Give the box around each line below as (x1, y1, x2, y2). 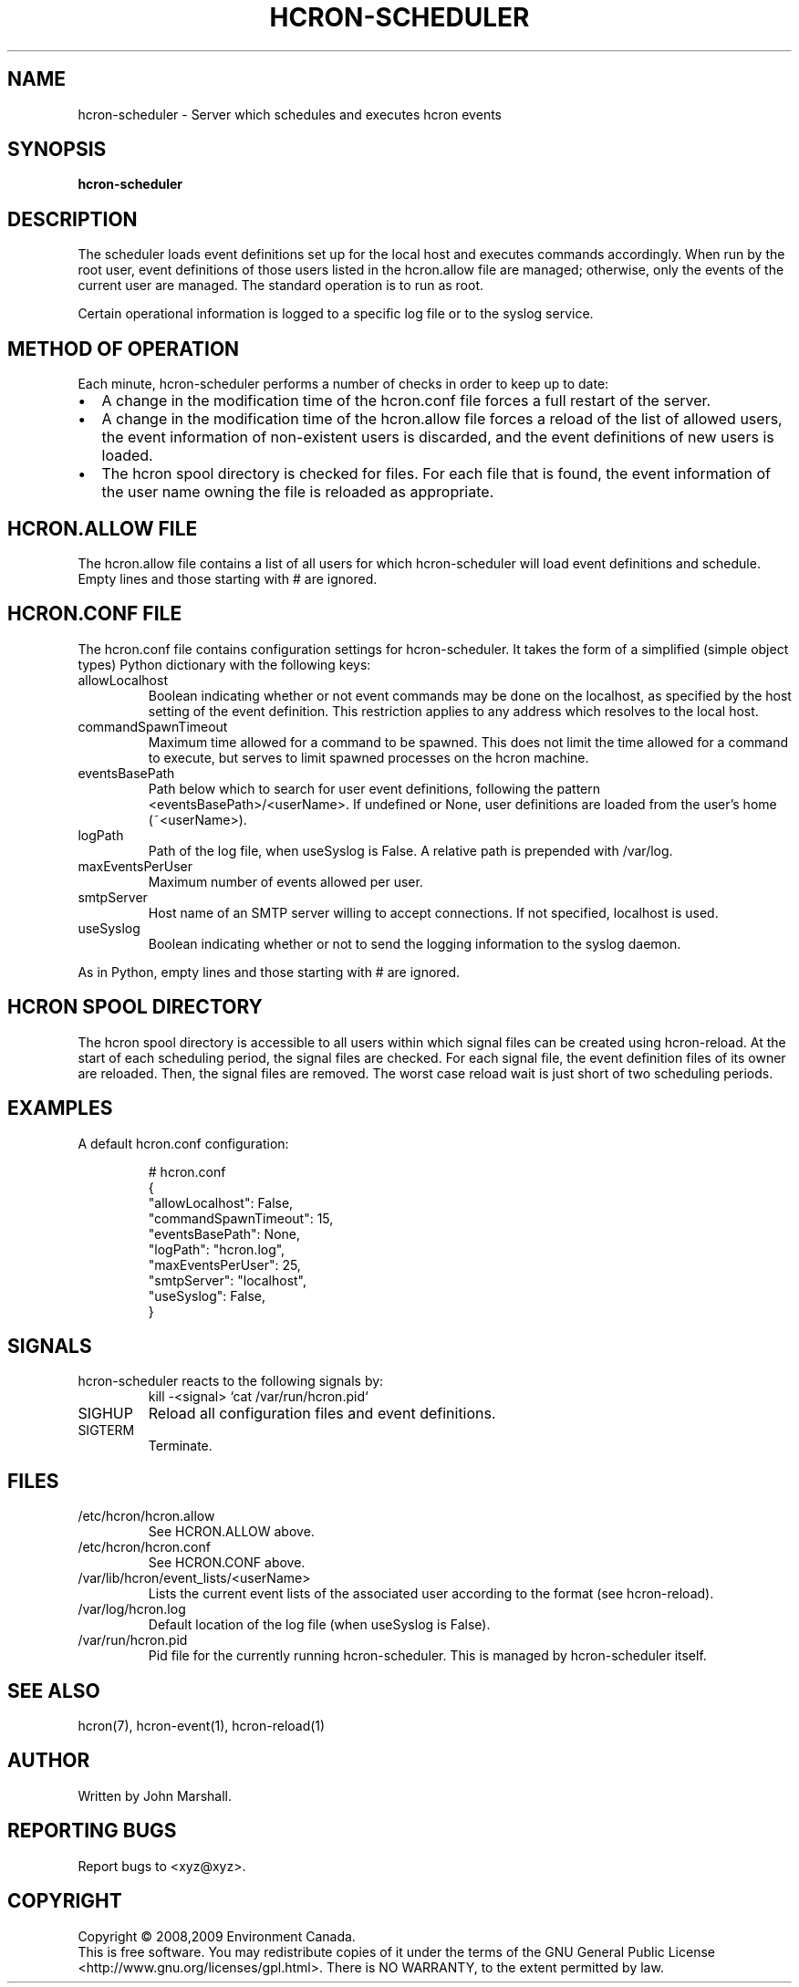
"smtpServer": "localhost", (148, 1272, 307, 1288)
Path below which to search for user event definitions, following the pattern (148, 780, 600, 796)
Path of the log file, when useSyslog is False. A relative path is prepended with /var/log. (148, 842, 673, 858)
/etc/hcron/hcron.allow (78, 1508, 215, 1524)
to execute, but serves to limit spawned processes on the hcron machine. (148, 749, 589, 765)
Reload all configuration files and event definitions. (148, 1404, 496, 1423)
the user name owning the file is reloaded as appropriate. (101, 483, 494, 502)
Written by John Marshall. (78, 1787, 232, 1804)
